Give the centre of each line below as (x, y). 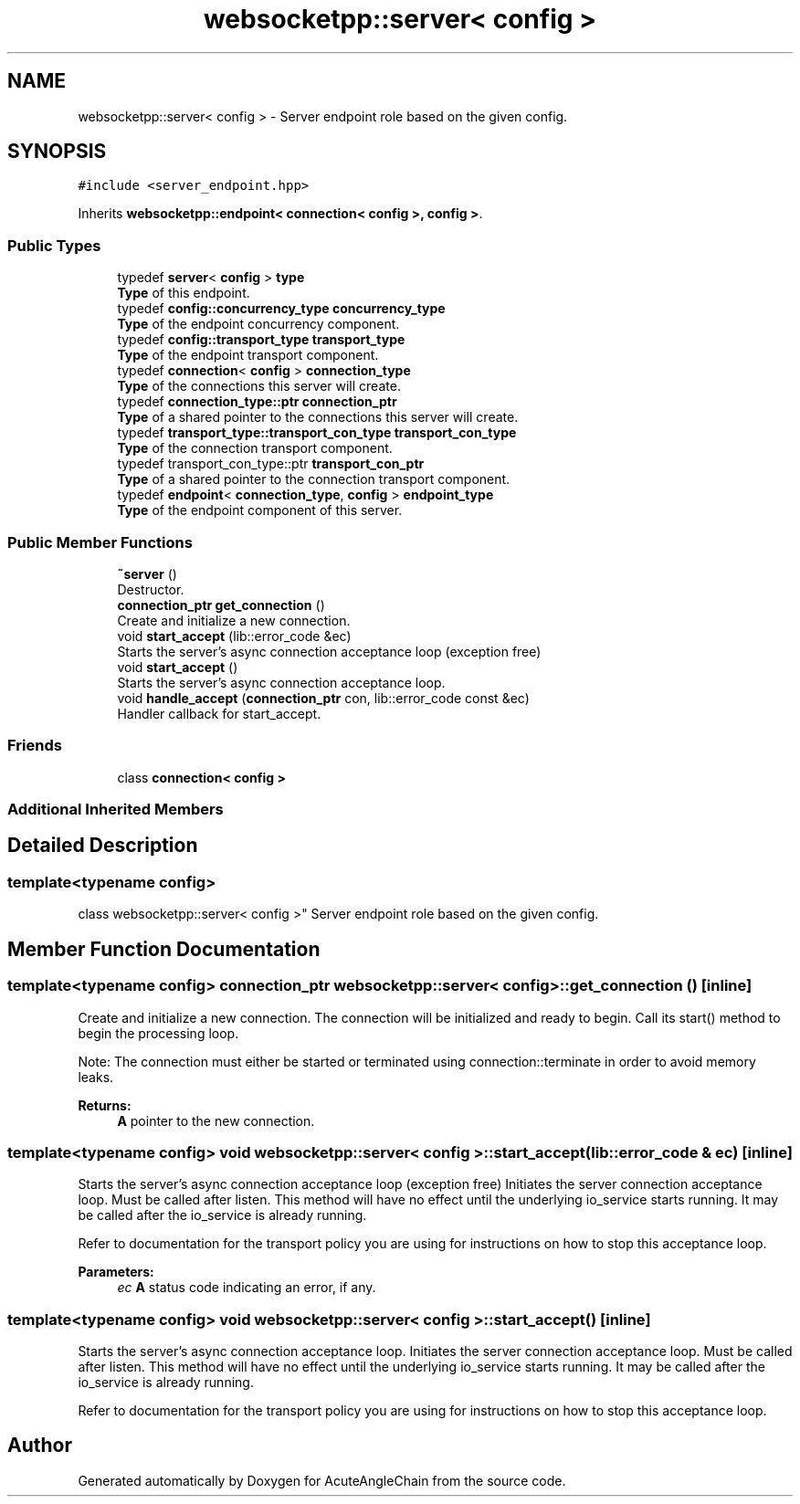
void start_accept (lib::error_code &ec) (234, 636)
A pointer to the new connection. (216, 1120)
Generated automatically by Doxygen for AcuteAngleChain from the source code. (322, 1480)
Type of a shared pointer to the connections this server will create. (318, 417)
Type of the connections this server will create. (259, 386)
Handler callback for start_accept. (219, 713)
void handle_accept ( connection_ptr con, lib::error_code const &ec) (323, 698)
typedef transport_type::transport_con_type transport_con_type (317, 433)
